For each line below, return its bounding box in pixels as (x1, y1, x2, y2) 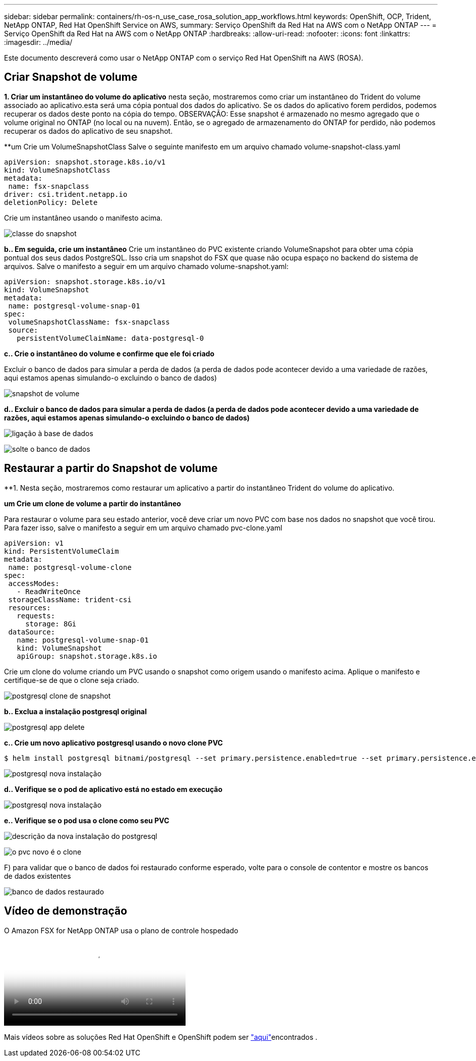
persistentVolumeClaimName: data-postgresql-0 (17, 334, 204, 342)
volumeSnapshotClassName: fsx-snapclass (8, 317, 170, 326)
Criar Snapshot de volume (4, 71, 138, 84)
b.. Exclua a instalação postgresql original (4, 707, 147, 716)
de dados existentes (4, 871, 71, 880)
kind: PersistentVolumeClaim (4, 547, 119, 555)
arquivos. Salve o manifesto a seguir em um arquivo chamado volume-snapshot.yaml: (4, 261, 289, 271)
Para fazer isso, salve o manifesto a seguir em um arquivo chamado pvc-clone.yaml (4, 523, 282, 532)
